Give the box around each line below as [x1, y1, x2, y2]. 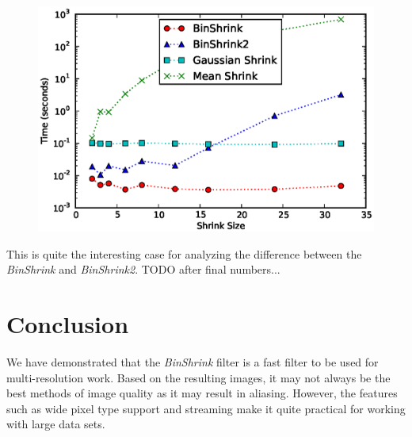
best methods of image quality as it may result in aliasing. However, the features [6, 385, 398, 401]
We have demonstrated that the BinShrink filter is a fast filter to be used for [6, 353, 379, 370]
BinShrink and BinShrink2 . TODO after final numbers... [6, 261, 280, 278]
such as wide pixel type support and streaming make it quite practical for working [6, 400, 406, 416]
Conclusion [6, 308, 129, 340]
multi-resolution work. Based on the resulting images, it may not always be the [6, 369, 391, 385]
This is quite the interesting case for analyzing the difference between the [6, 245, 362, 262]
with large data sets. [6, 416, 105, 432]
